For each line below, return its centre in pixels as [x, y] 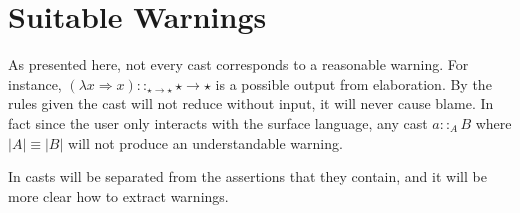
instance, [35, 83]
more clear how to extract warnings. [118, 195]
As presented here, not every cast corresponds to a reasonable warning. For [238, 64]
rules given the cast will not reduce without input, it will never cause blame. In [251, 103]
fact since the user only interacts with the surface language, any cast [218, 122]
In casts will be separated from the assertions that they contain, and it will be [247, 176]
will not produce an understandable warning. [205, 142]
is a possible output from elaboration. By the [353, 83]
